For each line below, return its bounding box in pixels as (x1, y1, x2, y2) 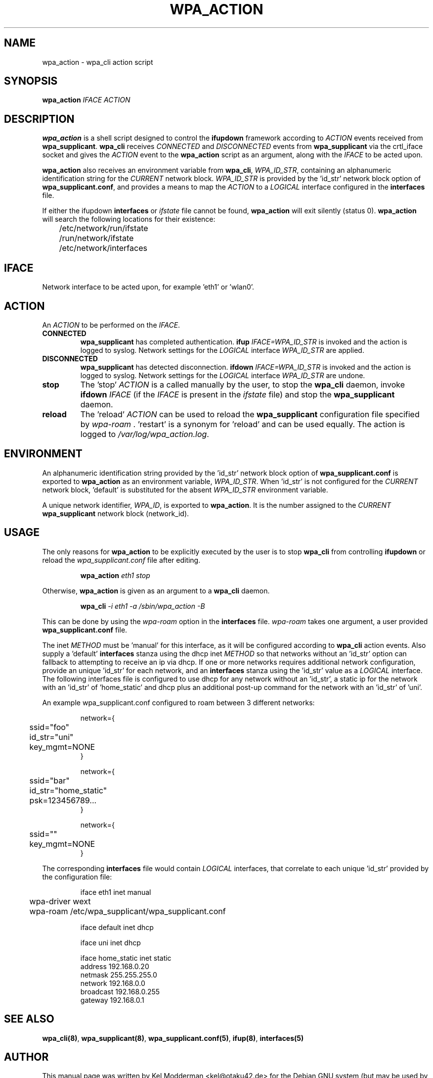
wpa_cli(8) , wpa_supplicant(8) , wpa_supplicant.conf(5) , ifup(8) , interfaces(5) (42, 1033, 304, 1042)
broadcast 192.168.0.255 (80, 987, 160, 996)
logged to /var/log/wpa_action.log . (80, 429, 209, 439)
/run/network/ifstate (59, 233, 134, 244)
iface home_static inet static (80, 953, 172, 962)
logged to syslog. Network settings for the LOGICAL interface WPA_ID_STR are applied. (80, 345, 364, 354)
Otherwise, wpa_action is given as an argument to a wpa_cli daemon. (42, 586, 270, 595)
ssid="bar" (29, 775, 70, 785)
